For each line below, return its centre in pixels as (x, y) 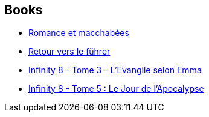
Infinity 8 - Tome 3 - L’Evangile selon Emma (115, 70)
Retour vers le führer (69, 52)
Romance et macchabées (79, 33)
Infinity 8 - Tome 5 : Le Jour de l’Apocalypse (116, 89)
